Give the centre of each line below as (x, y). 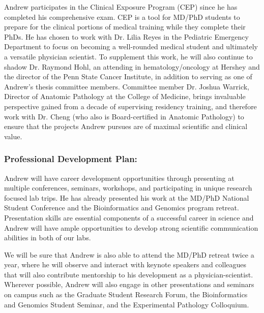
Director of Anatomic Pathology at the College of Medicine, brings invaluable (125, 96)
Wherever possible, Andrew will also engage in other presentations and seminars (129, 284)
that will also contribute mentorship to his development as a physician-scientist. (129, 274)
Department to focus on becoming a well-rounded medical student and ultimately (131, 46)
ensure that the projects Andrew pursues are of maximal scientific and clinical (126, 126)
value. (13, 136)
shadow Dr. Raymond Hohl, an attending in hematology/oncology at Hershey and (132, 66)
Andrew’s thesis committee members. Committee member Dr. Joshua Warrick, (127, 86)
